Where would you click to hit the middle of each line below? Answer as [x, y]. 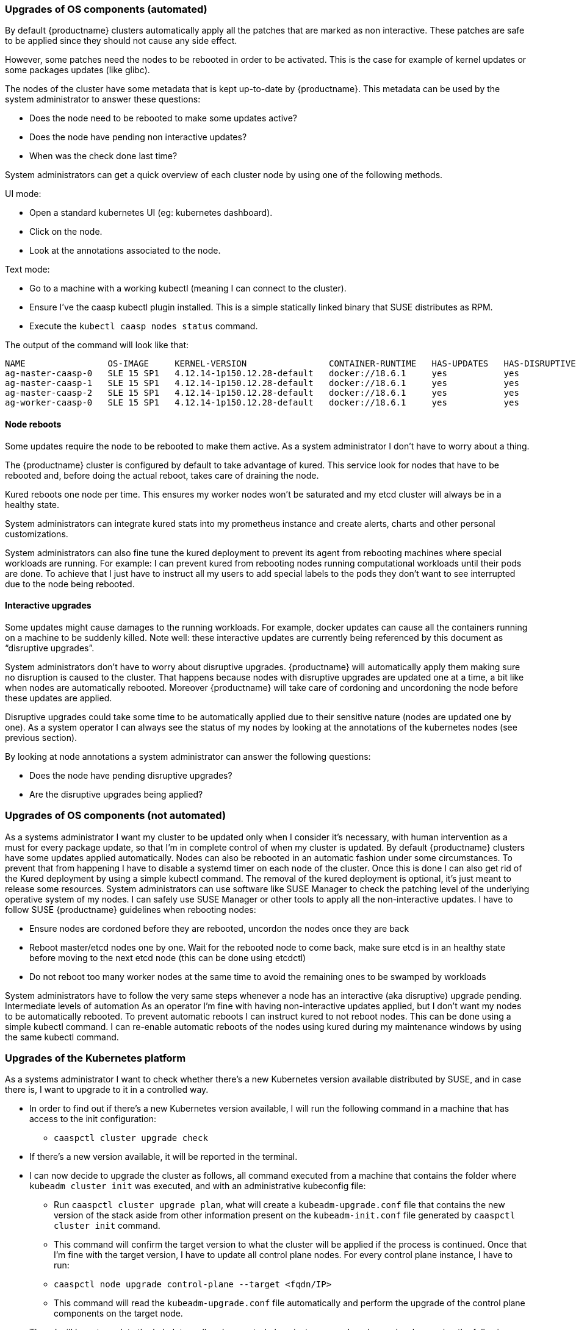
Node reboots [33, 424]
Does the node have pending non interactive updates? [138, 137]
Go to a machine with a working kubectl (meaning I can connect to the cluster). [188, 288]
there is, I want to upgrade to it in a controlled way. [107, 1090]
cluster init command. [107, 1226]
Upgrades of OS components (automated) [106, 9]
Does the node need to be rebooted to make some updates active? [163, 118]
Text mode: [27, 270]
